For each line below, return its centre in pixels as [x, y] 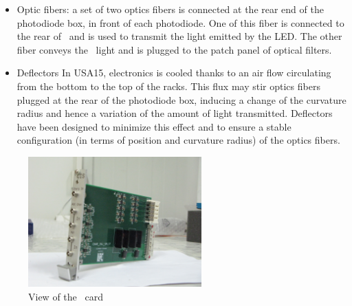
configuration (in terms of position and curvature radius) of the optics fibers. [178, 140]
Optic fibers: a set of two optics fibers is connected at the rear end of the [170, 9]
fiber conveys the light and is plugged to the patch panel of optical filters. [174, 49]
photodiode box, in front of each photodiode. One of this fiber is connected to [180, 22]
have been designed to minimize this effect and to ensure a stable [154, 126]
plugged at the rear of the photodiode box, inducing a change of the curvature [181, 99]
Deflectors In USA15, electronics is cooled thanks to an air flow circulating [174, 73]
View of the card [66, 296]
